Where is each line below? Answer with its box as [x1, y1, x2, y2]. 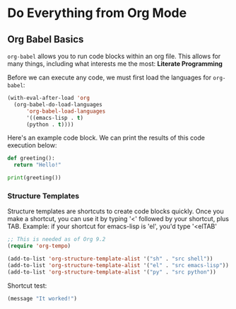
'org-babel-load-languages [25, 108, 106, 115]
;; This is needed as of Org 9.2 [7, 236, 106, 243]
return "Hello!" [13, 162, 61, 169]
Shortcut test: [7, 281, 47, 290]
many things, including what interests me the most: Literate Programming [7, 60, 223, 68]
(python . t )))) [25, 120, 74, 128]
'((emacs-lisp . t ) [25, 114, 83, 121]
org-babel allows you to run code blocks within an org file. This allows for [7, 52, 221, 60]
